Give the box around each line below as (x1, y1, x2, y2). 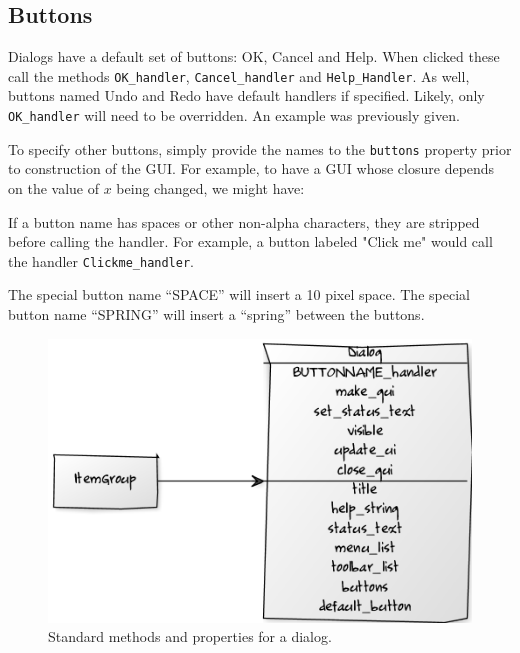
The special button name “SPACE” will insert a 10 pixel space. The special (8, 284, 470, 305)
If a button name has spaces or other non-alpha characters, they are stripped (8, 211, 480, 232)
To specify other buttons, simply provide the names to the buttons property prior (8, 138, 512, 159)
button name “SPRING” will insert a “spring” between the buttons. (8, 303, 425, 324)
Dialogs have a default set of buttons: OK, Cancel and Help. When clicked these (8, 46, 500, 67)
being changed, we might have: (116, 177, 305, 198)
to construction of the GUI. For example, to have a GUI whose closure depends (8, 158, 495, 179)
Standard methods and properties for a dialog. (48, 626, 332, 647)
